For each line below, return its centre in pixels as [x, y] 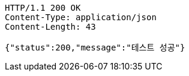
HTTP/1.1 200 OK [43, 8]
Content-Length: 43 [50, 27]
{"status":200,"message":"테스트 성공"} [95, 47]
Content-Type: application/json [81, 17]
